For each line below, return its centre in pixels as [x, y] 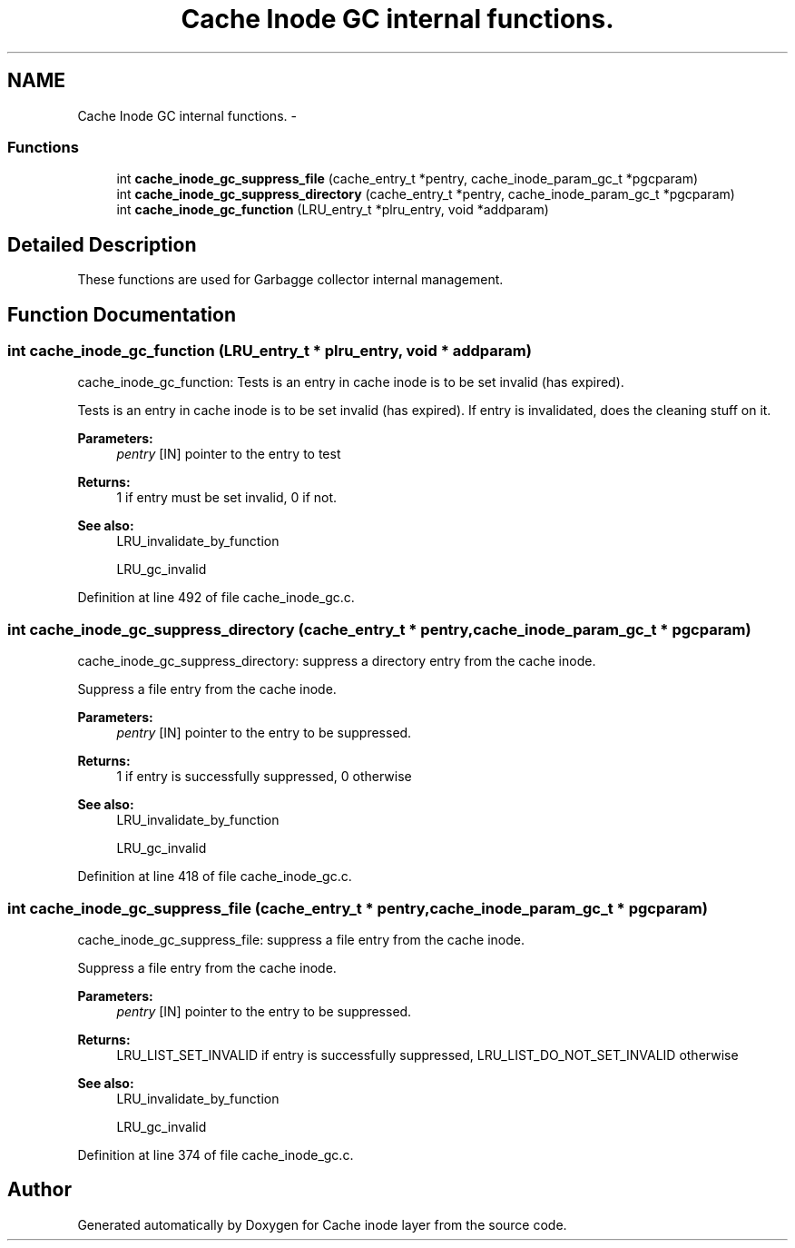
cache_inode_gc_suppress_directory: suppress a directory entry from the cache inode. [337, 661]
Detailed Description [102, 244]
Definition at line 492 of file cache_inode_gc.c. [216, 598]
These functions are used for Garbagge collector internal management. [290, 280]
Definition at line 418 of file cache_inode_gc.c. [215, 877]
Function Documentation [122, 314]
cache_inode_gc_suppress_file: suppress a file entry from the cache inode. [301, 939]
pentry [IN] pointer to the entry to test [229, 454]
